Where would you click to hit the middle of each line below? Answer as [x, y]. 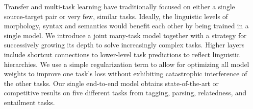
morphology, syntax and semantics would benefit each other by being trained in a [126, 26]
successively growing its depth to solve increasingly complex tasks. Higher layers [124, 45]
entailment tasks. [29, 102]
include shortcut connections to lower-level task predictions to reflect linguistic [122, 54]
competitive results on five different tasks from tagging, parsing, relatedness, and [125, 93]
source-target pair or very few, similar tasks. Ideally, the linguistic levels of [116, 16]
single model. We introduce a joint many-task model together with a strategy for [125, 35]
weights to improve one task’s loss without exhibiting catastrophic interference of [126, 74]
